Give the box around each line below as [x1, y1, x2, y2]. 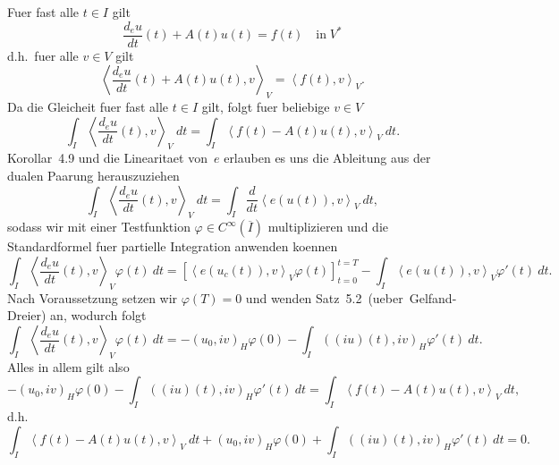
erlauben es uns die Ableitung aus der [224, 148, 431, 167]
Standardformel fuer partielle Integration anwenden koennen [7, 237, 338, 256]
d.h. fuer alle [7, 46, 79, 64]
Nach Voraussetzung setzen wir [7, 288, 178, 307]
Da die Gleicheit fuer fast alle [7, 97, 169, 116]
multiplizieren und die [267, 217, 388, 236]
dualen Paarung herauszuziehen [7, 166, 180, 185]
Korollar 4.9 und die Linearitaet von [7, 148, 208, 167]
